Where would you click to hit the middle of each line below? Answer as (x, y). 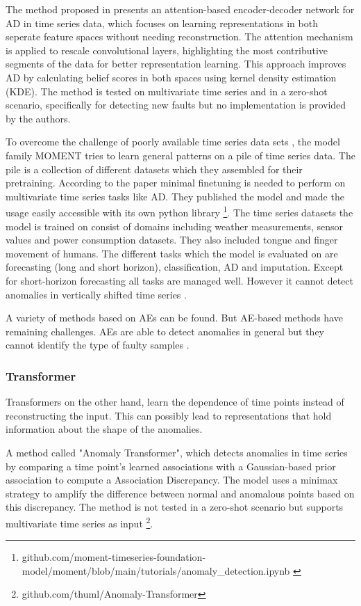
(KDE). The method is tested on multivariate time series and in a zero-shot (167, 91)
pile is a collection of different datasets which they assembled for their (154, 169)
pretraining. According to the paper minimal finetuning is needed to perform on (176, 183)
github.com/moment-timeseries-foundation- (114, 557)
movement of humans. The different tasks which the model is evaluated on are (172, 253)
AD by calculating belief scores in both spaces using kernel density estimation (171, 77)
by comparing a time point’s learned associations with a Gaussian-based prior (171, 466)
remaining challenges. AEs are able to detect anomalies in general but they (165, 331)
